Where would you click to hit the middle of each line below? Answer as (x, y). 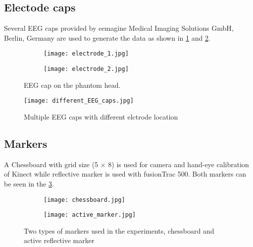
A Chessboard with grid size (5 (51, 164)
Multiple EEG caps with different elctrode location (101, 116)
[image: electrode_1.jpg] (86, 54)
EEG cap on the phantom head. (72, 85)
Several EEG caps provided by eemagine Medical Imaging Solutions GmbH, (119, 28)
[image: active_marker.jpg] (90, 215)
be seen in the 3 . (29, 183)
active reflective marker (59, 240)
